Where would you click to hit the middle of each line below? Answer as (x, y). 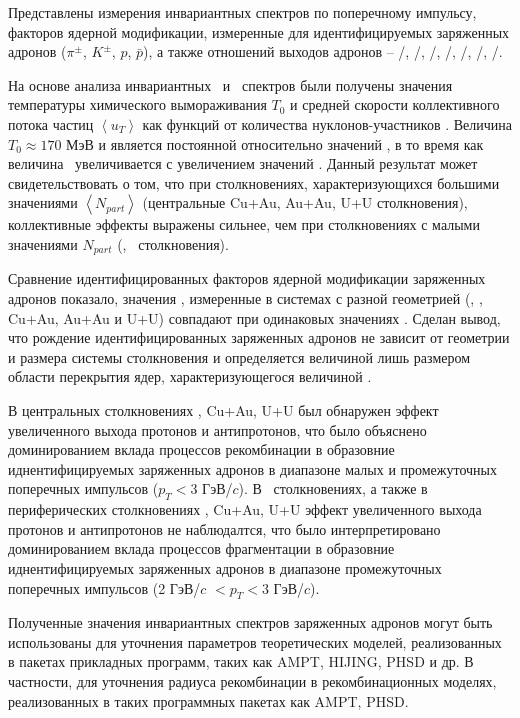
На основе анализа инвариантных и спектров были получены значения (230, 84)
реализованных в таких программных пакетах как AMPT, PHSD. (208, 700)
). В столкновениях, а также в (333, 488)
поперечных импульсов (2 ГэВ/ (104, 587)
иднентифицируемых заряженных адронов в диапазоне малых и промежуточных (253, 468)
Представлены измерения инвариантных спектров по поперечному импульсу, (242, 12)
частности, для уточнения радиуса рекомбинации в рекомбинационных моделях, (252, 681)
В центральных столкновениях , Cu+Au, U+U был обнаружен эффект (223, 409)
